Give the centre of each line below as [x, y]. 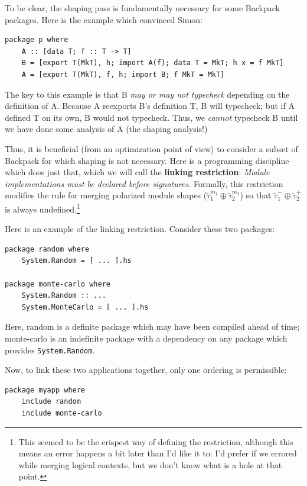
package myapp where [45, 390]
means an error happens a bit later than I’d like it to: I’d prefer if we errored [158, 453]
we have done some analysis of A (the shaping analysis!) [106, 129]
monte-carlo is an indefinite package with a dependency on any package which [146, 338]
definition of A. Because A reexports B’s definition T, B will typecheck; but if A [150, 106]
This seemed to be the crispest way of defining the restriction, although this [156, 441]
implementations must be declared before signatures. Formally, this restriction [144, 183]
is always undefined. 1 [43, 208]
